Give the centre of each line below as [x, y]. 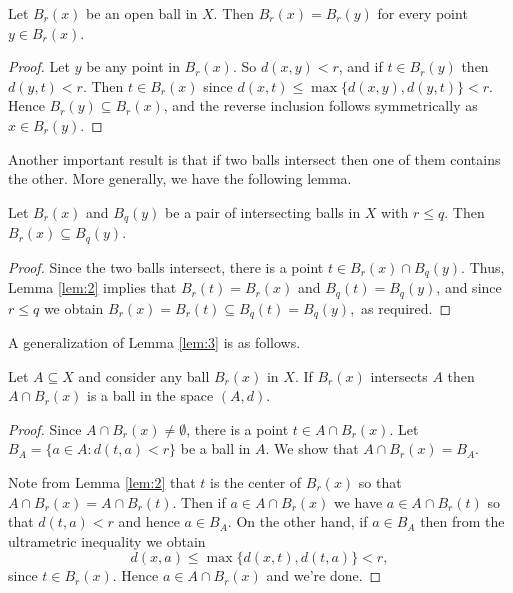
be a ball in [215, 448]
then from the [462, 521]
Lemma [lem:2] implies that [92, 287]
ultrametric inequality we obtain [107, 540]
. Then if [199, 501]
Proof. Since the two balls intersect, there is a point [166, 266]
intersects [399, 375]
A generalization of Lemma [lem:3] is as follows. [154, 342]
